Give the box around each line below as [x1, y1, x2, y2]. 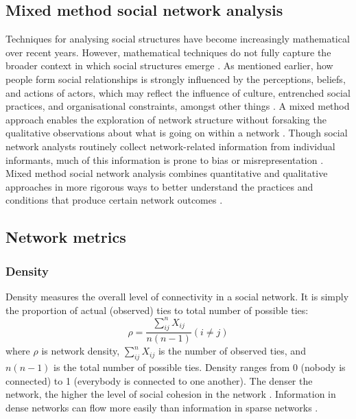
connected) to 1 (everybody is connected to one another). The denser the [5, 373, 313, 387]
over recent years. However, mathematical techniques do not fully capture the [5, 45, 331, 59]
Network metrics [5, 226, 126, 248]
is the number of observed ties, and [158, 344, 306, 358]
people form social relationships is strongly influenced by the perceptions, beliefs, [5, 71, 346, 86]
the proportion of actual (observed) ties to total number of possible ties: [5, 302, 309, 317]
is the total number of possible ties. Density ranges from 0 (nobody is [54, 360, 346, 374]
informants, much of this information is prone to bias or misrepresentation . [5, 152, 324, 167]
